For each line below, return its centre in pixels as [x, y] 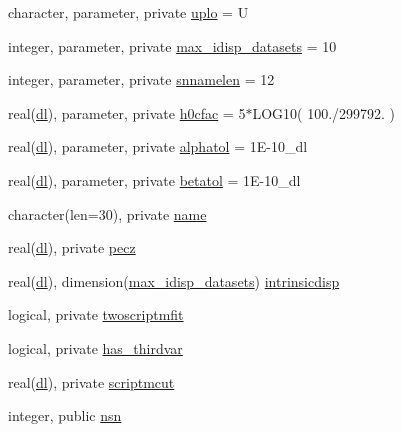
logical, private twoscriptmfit [96, 314]
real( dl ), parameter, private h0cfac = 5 [127, 112]
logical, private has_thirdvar [95, 347]
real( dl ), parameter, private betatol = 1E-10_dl [154, 179]
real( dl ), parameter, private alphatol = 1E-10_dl [158, 146]
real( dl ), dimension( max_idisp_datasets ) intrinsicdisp [174, 280]
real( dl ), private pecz [72, 247]
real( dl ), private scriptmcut [91, 381]
